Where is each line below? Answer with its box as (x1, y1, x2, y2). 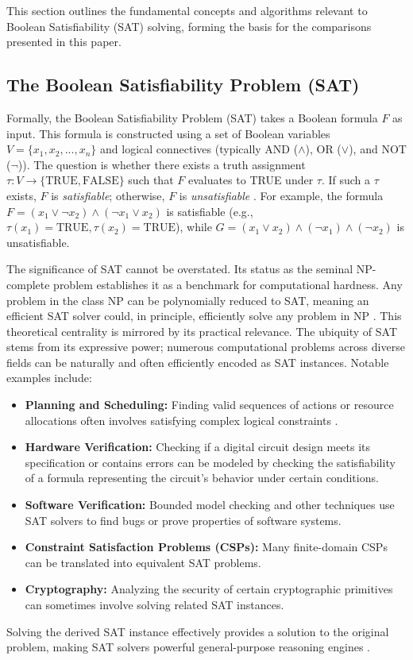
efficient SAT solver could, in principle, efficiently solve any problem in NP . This (6, 307, 402, 324)
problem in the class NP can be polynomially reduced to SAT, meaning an (6, 291, 369, 308)
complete (6, 276, 50, 292)
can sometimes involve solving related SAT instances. (25, 596, 284, 613)
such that (128, 172, 174, 188)
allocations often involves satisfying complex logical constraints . (25, 411, 338, 428)
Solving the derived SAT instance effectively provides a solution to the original (6, 623, 389, 639)
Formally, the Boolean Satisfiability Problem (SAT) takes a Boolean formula (6, 109, 378, 125)
